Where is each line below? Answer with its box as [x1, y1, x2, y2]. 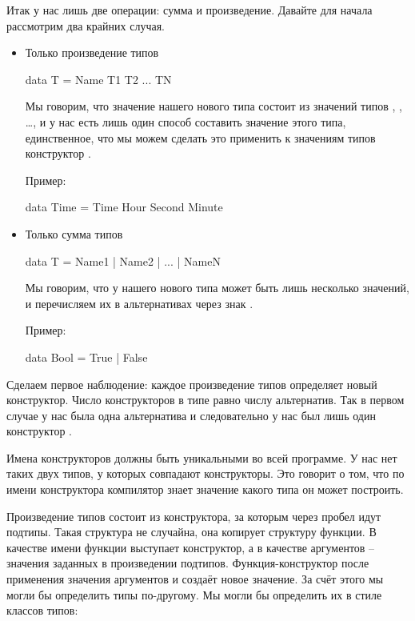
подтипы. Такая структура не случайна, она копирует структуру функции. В [6, 523, 377, 540]
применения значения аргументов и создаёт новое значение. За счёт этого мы [6, 571, 384, 587]
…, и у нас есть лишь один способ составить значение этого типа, [25, 113, 346, 130]
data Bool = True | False [25, 348, 148, 365]
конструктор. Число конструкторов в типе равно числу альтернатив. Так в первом [6, 391, 405, 408]
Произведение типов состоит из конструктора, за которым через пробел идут [6, 507, 381, 524]
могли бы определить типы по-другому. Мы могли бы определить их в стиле [6, 586, 382, 603]
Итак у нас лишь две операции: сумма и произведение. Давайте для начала [6, 2, 373, 18]
